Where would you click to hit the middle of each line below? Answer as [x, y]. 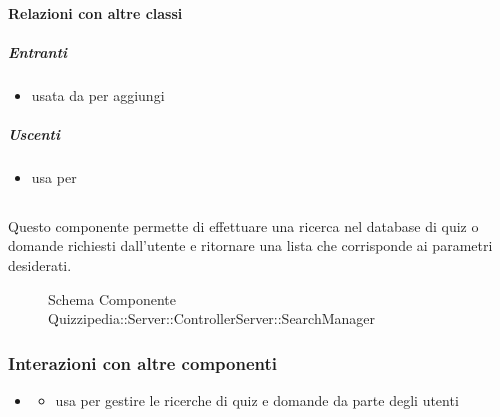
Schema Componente [112, 298]
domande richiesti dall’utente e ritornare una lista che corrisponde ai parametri [250, 245]
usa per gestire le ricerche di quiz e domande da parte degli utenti [257, 400]
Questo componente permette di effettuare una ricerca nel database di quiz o [243, 225]
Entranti [38, 51]
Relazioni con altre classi [95, 12]
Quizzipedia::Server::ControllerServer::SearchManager [212, 318]
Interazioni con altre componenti [142, 362]
